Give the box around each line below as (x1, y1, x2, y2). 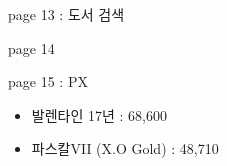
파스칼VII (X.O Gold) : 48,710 (31, 138, 219, 159)
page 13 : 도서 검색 (8, 4, 125, 24)
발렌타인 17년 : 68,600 (31, 104, 167, 125)
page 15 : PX (8, 71, 88, 92)
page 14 (8, 37, 55, 58)
